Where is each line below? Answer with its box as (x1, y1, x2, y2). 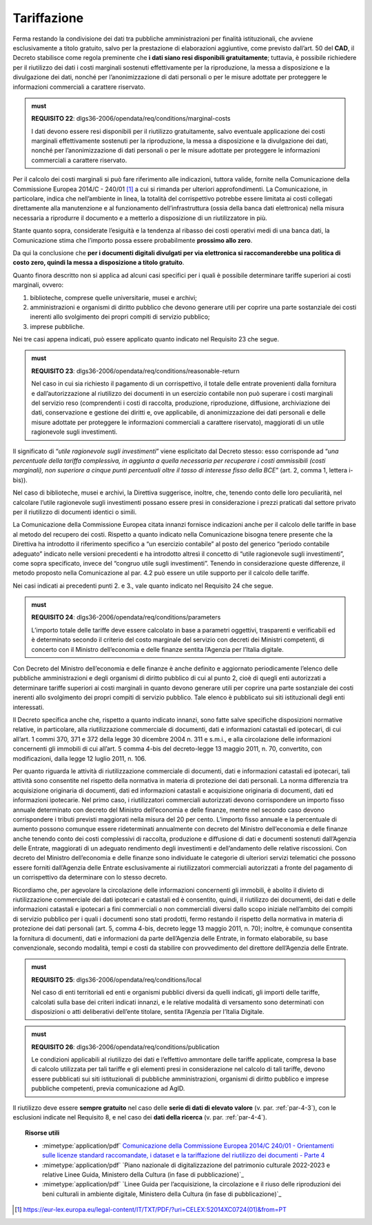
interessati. (12, 703, 45, 711)
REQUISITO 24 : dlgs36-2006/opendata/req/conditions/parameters (31, 613, 221, 621)
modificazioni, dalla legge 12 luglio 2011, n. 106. (12, 754, 147, 762)
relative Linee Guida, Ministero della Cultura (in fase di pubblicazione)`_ (42, 1171, 245, 1179)
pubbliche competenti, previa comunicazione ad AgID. (31, 1084, 185, 1093)
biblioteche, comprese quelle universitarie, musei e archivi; (30, 293, 198, 301)
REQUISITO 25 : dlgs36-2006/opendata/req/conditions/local (31, 975, 202, 984)
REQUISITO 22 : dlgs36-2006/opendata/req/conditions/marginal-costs (31, 114, 231, 123)
